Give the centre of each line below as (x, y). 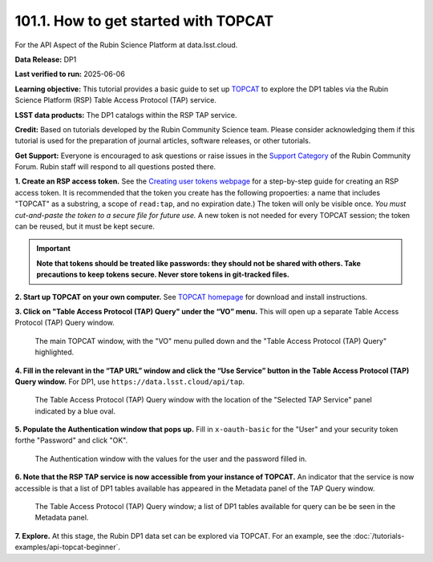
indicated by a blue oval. (75, 411)
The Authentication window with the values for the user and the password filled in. (171, 459)
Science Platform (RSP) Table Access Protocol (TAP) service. (115, 100)
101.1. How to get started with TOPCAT (144, 21)
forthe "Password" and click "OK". (71, 440)
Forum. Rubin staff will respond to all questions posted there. (115, 167)
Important (54, 249)
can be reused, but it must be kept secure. (85, 226)
